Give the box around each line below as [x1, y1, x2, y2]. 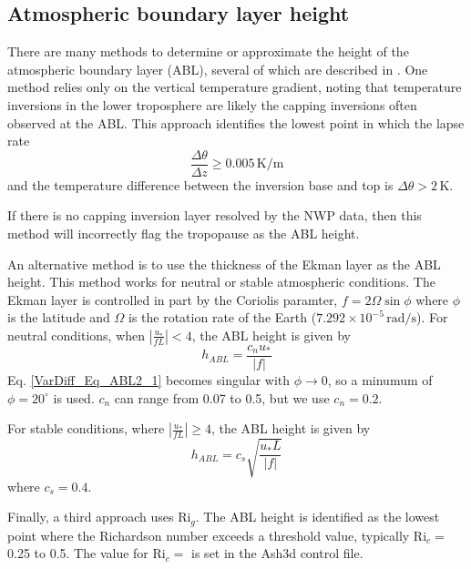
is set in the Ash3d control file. [191, 544, 363, 563]
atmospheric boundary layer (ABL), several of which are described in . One [7, 59, 428, 78]
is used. [53, 388, 95, 407]
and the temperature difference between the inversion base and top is [7, 175, 394, 194]
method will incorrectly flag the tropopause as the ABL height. [7, 224, 360, 243]
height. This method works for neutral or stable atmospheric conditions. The [7, 272, 435, 291]
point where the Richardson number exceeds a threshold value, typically [7, 525, 410, 544]
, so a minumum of [327, 371, 433, 390]
